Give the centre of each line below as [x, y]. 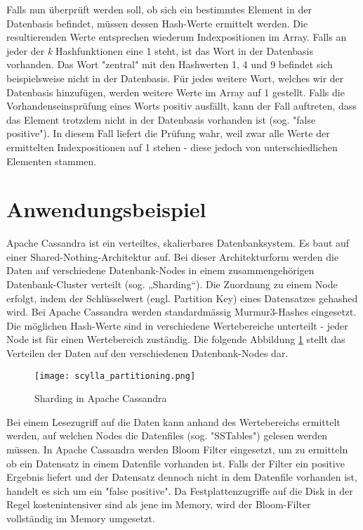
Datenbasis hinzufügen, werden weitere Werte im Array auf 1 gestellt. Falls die [176, 92]
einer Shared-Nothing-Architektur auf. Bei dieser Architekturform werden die [173, 256]
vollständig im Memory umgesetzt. [81, 518]
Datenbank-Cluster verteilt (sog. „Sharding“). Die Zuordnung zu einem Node [172, 284]
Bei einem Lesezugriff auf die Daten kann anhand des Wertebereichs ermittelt [173, 421]
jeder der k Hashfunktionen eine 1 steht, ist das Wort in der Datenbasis [160, 50]
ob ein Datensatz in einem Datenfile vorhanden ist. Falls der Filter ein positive [176, 463]
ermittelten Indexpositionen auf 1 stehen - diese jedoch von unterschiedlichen [172, 147]
